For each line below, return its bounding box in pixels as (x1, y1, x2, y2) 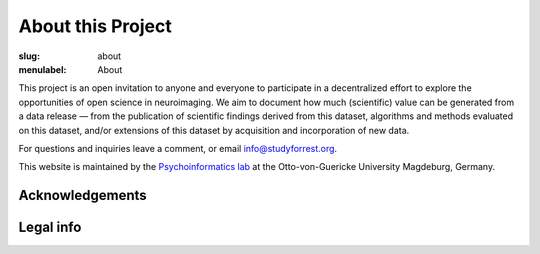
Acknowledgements (18, 187, 147, 204)
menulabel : (18, 63, 67, 75)
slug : (18, 50, 40, 62)
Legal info (18, 219, 82, 236)
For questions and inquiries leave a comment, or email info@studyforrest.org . (18, 142, 338, 154)
